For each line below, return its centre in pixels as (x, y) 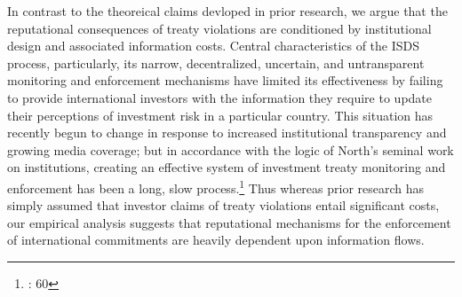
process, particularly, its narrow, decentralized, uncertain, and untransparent (216, 63)
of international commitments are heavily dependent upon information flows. (216, 240)
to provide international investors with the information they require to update (220, 97)
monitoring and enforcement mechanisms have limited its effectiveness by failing (225, 80)
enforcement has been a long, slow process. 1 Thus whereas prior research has (216, 186)
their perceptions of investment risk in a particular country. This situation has (220, 115)
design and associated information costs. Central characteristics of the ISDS (214, 46)
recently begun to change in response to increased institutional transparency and (227, 133)
